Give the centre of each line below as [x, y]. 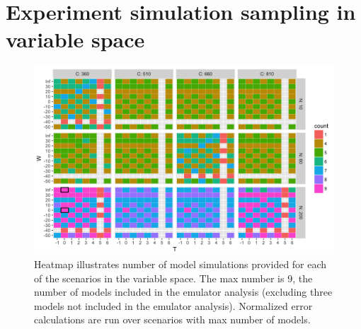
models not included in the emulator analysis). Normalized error [173, 305]
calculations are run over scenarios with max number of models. [172, 319]
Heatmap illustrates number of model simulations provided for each [180, 264]
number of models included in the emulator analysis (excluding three [183, 292]
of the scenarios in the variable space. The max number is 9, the [173, 278]
